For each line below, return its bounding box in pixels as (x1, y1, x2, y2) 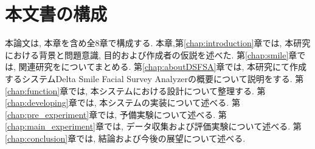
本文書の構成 (5, 1, 108, 26)
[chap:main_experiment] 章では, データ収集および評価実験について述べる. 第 (5, 120, 302, 133)
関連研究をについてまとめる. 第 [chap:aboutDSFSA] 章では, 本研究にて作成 (18, 60, 306, 73)
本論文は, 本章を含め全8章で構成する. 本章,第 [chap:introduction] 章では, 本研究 (5, 36, 311, 49)
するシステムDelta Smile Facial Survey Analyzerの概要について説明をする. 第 (5, 72, 304, 85)
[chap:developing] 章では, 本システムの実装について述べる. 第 (5, 96, 240, 109)
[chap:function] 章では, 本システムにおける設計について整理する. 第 (5, 84, 266, 97)
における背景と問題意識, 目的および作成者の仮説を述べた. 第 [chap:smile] (5, 48, 289, 61)
